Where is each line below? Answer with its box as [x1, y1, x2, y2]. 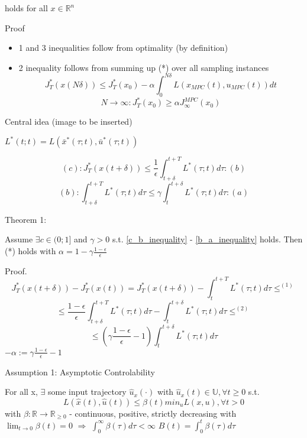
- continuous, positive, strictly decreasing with [69, 407, 237, 419]
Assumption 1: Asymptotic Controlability [5, 365, 155, 378]
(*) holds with [5, 245, 56, 257]
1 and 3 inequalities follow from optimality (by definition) [18, 41, 228, 54]
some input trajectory [47, 385, 127, 398]
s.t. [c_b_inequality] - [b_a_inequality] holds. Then [112, 233, 303, 245]
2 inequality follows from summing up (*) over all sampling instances [18, 61, 269, 73]
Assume [5, 233, 33, 245]
